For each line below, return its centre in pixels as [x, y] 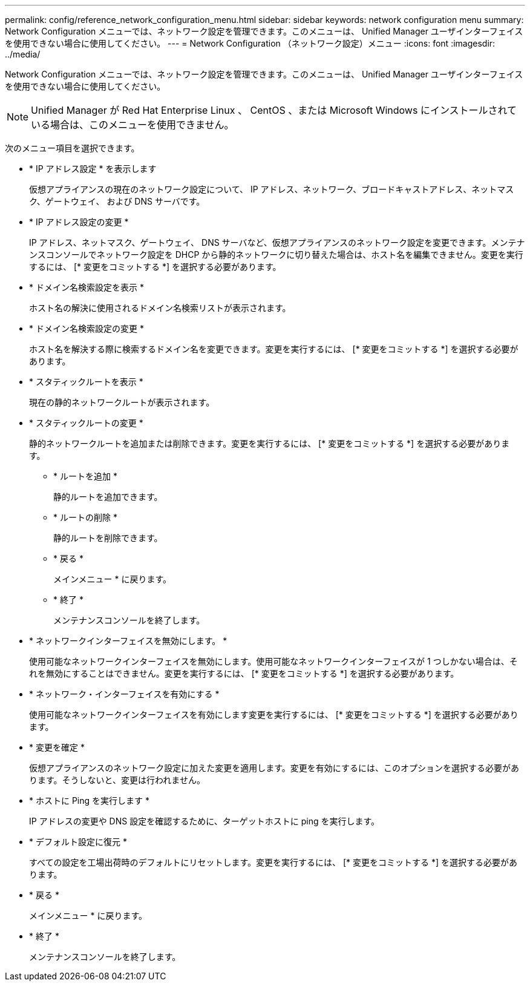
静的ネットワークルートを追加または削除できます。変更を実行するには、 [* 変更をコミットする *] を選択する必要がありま [270, 443]
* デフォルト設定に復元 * [78, 842]
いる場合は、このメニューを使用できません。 [132, 125]
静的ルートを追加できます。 [108, 497]
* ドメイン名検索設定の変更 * [87, 328]
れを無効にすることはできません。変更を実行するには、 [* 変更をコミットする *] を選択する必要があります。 [244, 673]
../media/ [23, 54]
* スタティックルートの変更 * [86, 423]
